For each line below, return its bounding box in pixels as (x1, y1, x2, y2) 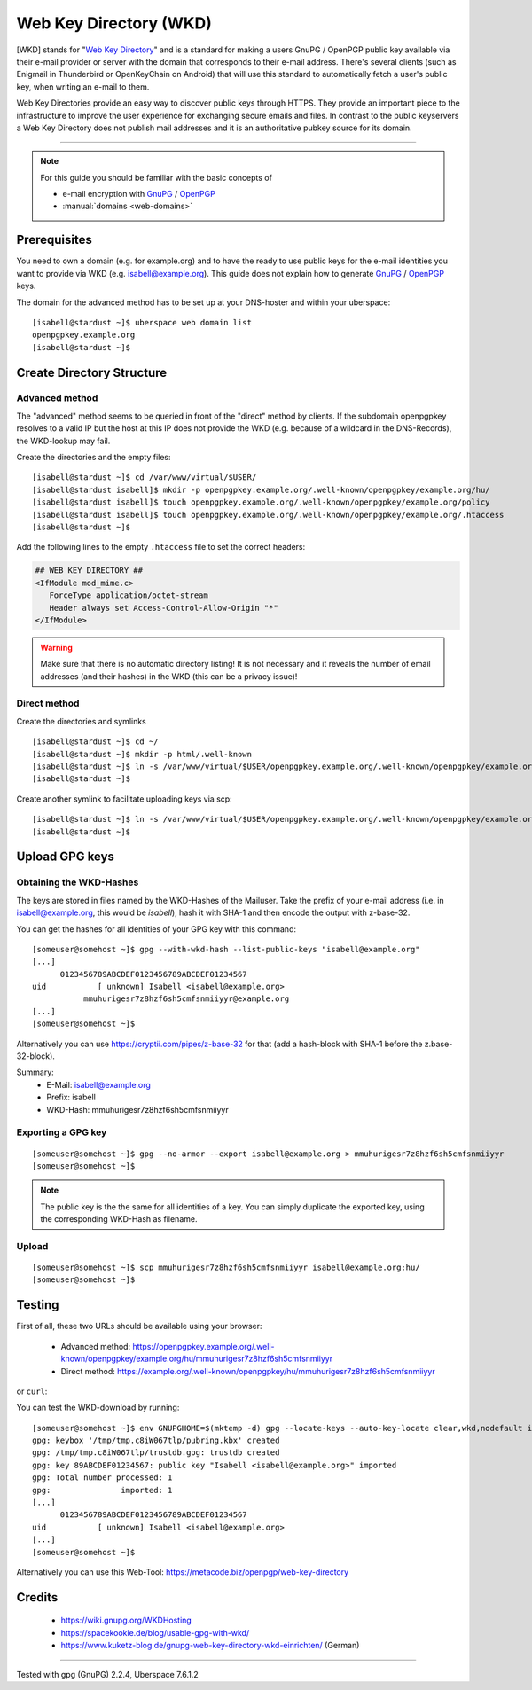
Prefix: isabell (46, 1091, 97, 1103)
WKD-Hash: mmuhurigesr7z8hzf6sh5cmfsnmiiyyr (46, 1104, 230, 1115)
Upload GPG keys (16, 849, 115, 865)
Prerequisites (16, 232, 92, 247)
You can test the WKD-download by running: (16, 1402, 180, 1413)
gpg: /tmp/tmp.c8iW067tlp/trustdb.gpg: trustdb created (32, 1448, 280, 1458)
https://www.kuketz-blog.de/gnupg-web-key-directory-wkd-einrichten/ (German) (60, 1640, 360, 1651)
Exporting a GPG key (16, 1126, 107, 1138)
